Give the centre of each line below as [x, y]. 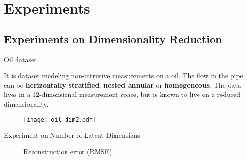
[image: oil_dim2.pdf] [60, 120]
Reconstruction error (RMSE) [68, 151]
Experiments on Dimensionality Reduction [113, 39]
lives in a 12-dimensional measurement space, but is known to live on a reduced [122, 94]
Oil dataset [20, 59]
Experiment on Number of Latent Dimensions [72, 135]
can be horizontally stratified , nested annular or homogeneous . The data [123, 85]
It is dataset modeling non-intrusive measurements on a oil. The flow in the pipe [123, 75]
